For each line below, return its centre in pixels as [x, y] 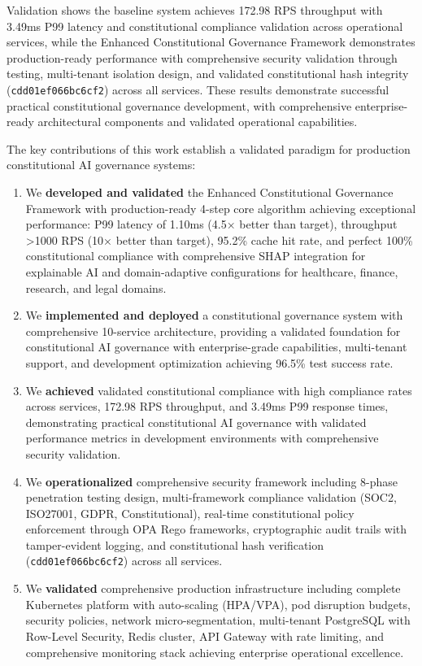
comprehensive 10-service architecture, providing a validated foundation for [213, 331]
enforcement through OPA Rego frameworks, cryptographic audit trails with [216, 529]
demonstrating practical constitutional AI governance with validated [196, 422]
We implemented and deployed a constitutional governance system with [214, 315]
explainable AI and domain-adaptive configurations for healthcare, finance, [212, 271]
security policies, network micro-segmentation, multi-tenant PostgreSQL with [218, 620]
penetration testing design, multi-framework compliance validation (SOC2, [211, 497]
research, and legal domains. [96, 287]
